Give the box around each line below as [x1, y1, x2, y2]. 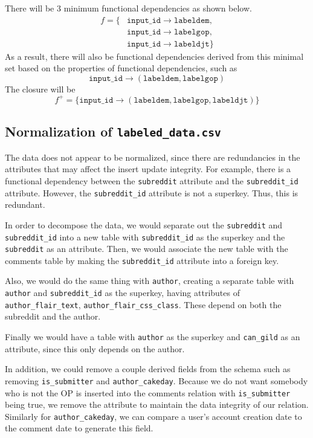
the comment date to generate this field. [5, 422, 153, 434]
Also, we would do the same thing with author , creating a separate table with [5, 274, 294, 287]
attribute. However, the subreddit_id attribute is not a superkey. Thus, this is [5, 186, 298, 199]
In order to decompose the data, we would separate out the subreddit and [5, 218, 283, 231]
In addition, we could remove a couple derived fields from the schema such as [5, 362, 291, 375]
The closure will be [5, 82, 76, 95]
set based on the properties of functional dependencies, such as [5, 62, 237, 74]
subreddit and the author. [5, 310, 101, 323]
